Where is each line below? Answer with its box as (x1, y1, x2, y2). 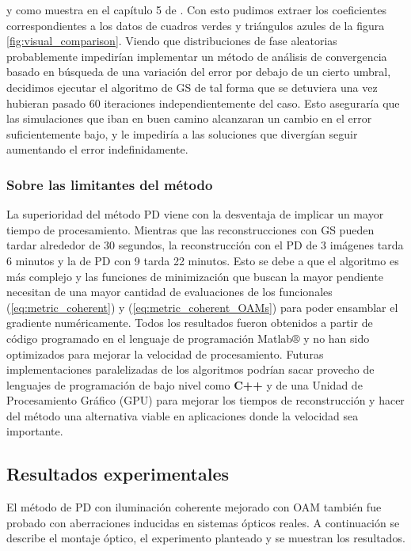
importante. (6, 423, 63, 439)
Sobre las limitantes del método (6, 174, 213, 194)
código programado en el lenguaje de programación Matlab (6, 329, 293, 346)
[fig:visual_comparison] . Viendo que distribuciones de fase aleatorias (6, 32, 337, 49)
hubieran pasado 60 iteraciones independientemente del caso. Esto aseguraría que (6, 94, 400, 111)
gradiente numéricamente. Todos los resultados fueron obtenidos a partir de (6, 314, 373, 331)
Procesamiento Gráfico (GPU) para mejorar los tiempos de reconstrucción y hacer (6, 392, 405, 408)
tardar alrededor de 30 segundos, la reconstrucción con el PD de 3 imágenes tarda (6, 237, 404, 253)
